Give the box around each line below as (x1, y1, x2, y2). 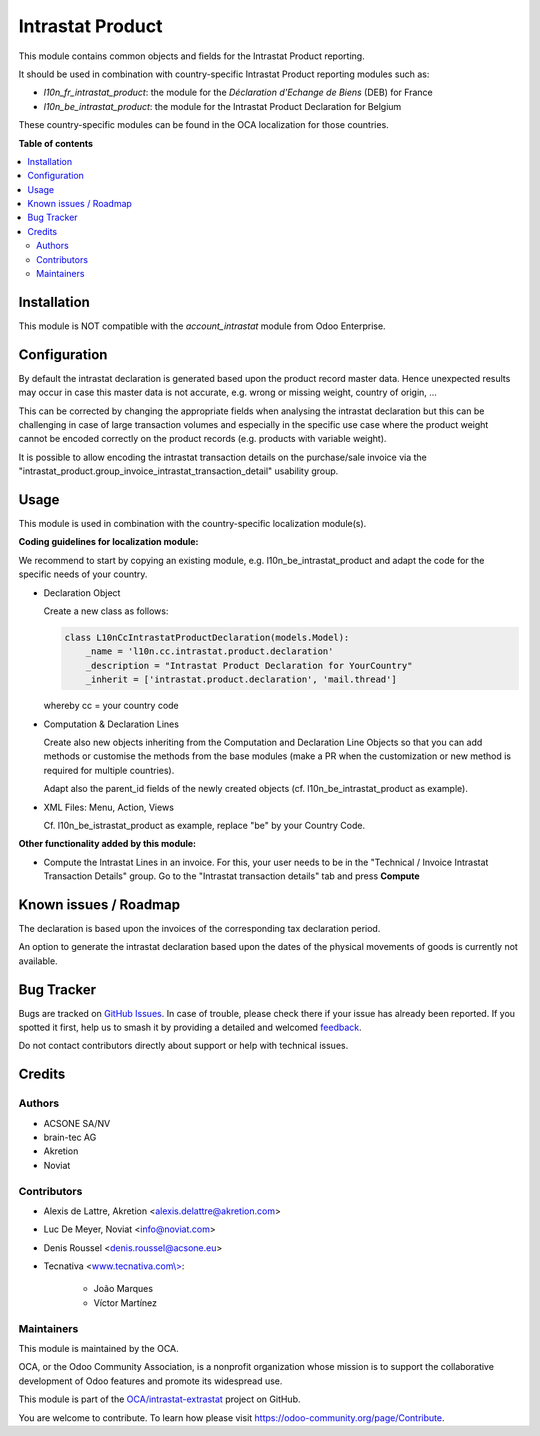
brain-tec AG (43, 1131, 97, 1143)
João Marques (93, 1283, 154, 1295)
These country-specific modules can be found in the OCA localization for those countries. (18, 119, 389, 131)
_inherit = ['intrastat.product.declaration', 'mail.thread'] (85, 674, 397, 685)
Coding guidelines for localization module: (18, 536, 199, 548)
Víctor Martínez (93, 1296, 158, 1309)
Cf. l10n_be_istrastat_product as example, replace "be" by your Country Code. (43, 819, 365, 831)
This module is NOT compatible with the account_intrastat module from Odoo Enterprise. (18, 320, 386, 332)
